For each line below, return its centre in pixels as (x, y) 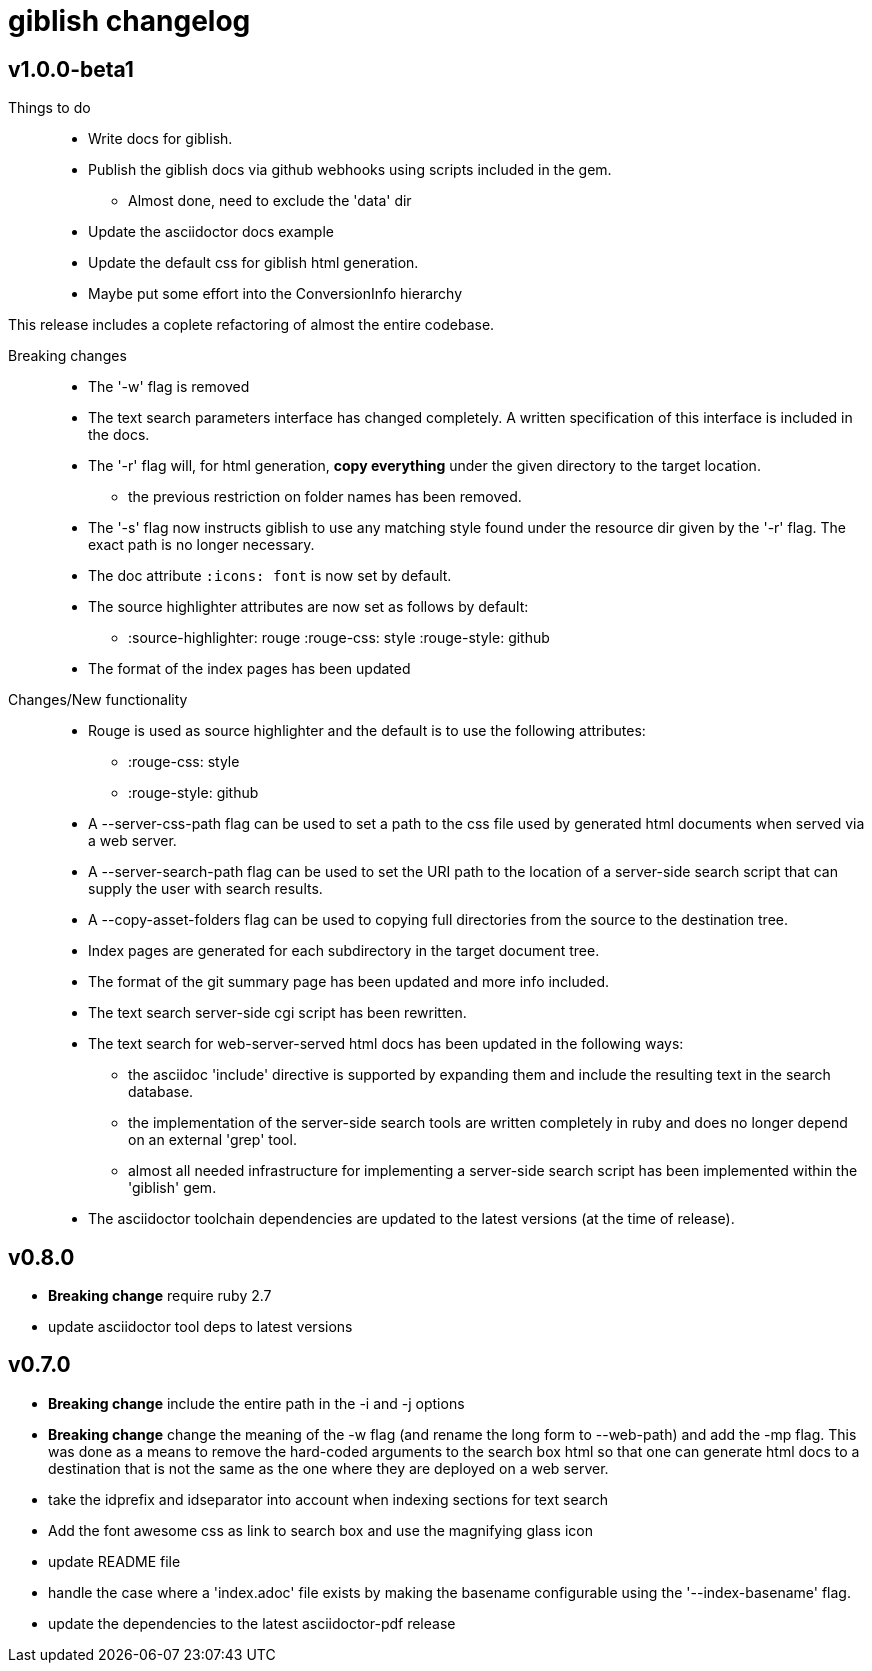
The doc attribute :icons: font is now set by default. (270, 576)
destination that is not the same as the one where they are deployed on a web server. (328, 1468)
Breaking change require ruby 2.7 (160, 1296)
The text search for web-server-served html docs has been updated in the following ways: (386, 1044)
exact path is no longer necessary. (201, 545)
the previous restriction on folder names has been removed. (325, 497)
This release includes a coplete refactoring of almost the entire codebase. (251, 325)
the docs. (119, 435)
